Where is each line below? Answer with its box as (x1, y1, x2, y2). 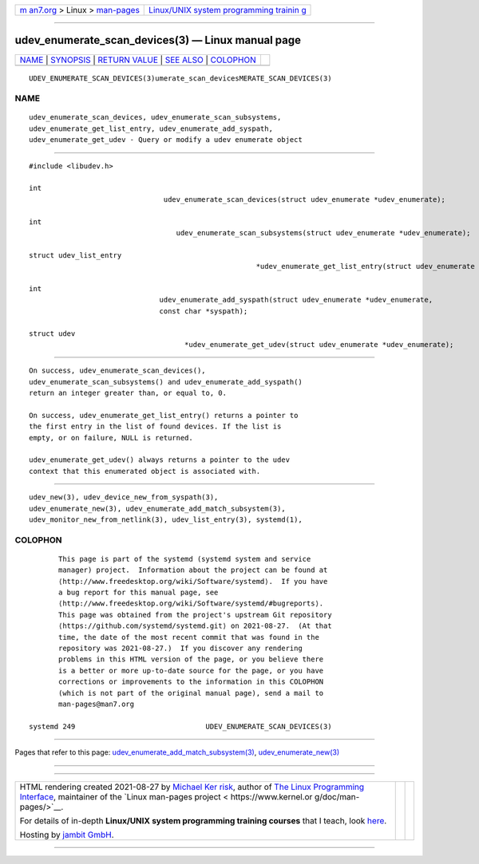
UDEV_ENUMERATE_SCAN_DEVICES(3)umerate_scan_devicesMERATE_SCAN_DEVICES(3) (29, 73, 332, 83)
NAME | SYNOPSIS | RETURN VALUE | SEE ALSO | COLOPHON (19, 54, 256, 65)
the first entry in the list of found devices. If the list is (29, 422, 282, 431)
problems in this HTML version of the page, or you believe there (58, 655, 324, 664)
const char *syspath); (159, 306, 248, 315)
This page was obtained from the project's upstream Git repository (58, 610, 332, 619)
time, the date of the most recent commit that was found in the (58, 633, 319, 641)
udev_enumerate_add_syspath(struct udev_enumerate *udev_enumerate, (159, 295, 433, 305)
